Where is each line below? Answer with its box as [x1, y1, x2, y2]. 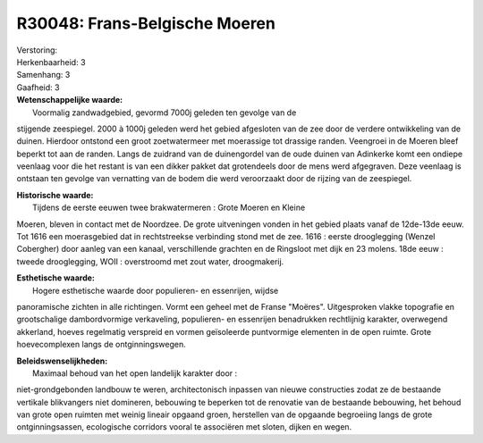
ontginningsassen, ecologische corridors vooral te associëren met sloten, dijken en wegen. [16, 422, 352, 432]
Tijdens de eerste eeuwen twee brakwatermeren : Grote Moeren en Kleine [32, 202, 306, 213]
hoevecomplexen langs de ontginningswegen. [16, 339, 187, 350]
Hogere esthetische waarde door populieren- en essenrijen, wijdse [32, 285, 279, 296]
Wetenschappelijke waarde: [16, 95, 123, 105]
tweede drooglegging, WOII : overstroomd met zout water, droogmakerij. [16, 255, 284, 267]
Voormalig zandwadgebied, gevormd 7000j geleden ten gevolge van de [32, 107, 297, 118]
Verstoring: [16, 45, 58, 55]
